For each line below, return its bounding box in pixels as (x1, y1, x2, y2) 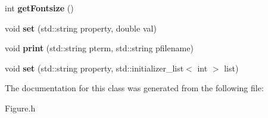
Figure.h (5, 101, 36, 114)
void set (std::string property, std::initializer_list (5, 61, 184, 74)
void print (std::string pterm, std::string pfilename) (5, 42, 194, 54)
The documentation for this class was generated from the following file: (5, 82, 264, 94)
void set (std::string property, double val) (5, 21, 157, 34)
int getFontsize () (5, 2, 74, 14)
